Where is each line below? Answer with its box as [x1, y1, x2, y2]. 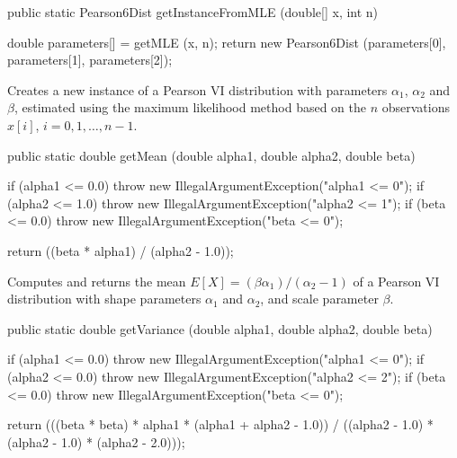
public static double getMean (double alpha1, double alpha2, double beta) [7, 145, 416, 164]
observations [381, 98, 450, 117]
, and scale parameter [260, 289, 379, 308]
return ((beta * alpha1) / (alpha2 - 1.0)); [7, 241, 234, 260]
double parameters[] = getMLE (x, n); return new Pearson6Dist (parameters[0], [7, 32, 446, 51]
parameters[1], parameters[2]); [7, 50, 173, 69]
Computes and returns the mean [7, 271, 186, 290]
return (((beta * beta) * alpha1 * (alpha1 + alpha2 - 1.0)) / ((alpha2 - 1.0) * [7, 415, 434, 434]
